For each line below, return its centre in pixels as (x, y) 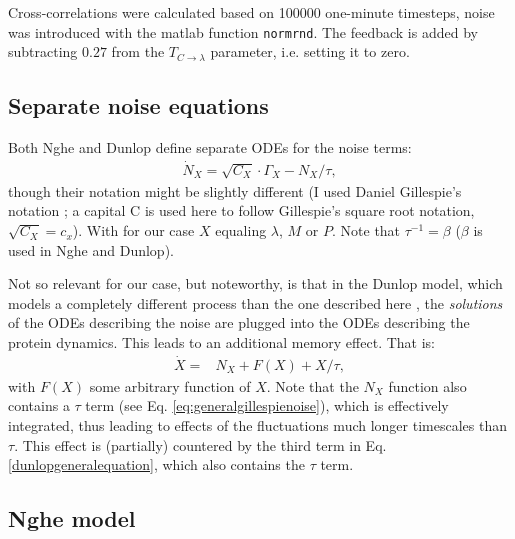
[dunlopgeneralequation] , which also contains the (156, 464)
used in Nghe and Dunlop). (91, 249)
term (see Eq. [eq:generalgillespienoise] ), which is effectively (267, 405)
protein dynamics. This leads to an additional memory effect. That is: (221, 342)
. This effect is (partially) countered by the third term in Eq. (200, 444)
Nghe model (72, 518)
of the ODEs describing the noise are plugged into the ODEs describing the (239, 322)
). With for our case (133, 230)
